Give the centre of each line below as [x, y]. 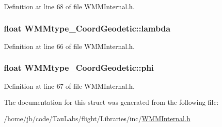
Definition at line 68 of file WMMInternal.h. [69, 6]
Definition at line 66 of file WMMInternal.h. [69, 46]
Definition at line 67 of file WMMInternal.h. [69, 86]
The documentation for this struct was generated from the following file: [111, 102]
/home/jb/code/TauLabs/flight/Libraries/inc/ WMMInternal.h [97, 118]
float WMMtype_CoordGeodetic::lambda [87, 28]
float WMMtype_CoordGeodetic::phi [79, 68]
